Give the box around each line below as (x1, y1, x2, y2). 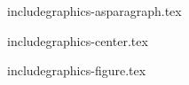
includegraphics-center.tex (7, 31, 148, 50)
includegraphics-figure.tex (7, 61, 146, 80)
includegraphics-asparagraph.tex (7, 2, 182, 19)
